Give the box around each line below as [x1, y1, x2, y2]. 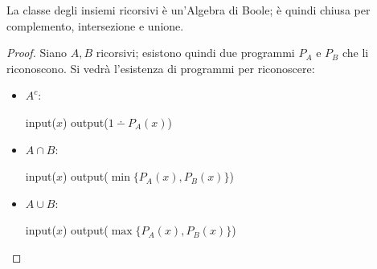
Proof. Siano [6, 44, 68, 61]
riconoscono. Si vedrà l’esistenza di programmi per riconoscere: [6, 59, 315, 76]
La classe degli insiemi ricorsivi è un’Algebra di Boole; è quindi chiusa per [6, 2, 371, 18]
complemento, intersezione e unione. [6, 17, 184, 34]
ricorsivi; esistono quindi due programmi [96, 44, 295, 61]
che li [342, 44, 369, 61]
